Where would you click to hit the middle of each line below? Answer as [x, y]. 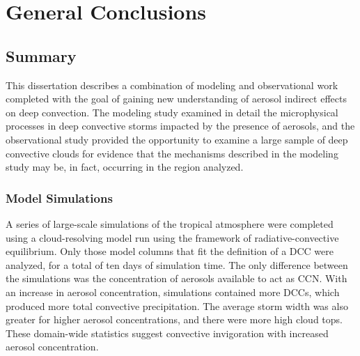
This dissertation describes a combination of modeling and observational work [172, 85]
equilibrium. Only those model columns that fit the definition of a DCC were [170, 251]
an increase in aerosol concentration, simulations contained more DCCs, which [173, 292]
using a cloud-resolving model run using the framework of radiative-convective [172, 237]
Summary [41, 55]
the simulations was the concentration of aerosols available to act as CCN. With [177, 278]
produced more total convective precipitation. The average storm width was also [177, 305]
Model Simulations [59, 198]
